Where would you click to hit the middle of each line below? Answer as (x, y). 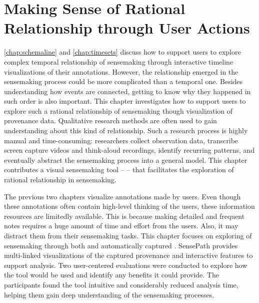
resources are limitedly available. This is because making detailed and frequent (124, 216)
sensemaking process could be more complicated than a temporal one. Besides (123, 81)
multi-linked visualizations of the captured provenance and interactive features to (128, 255)
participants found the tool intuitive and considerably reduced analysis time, (121, 284)
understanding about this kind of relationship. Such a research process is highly (126, 130)
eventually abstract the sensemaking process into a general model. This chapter (126, 160)
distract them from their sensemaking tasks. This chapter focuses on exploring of (128, 235)
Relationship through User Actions (127, 28)
